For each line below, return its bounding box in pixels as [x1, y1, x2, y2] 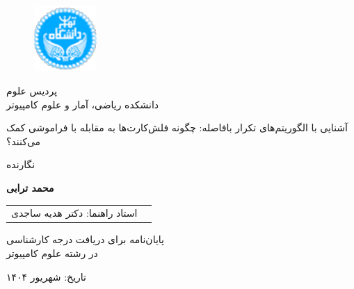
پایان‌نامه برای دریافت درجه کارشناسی [6, 232, 164, 247]
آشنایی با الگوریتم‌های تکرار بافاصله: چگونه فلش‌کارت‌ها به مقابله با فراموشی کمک [6, 120, 348, 135]
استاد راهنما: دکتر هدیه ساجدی [11, 206, 138, 220]
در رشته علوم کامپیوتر [6, 246, 98, 261]
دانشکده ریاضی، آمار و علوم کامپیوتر [6, 97, 159, 111]
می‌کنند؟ [6, 133, 41, 148]
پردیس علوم [6, 83, 58, 98]
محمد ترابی [6, 181, 54, 195]
